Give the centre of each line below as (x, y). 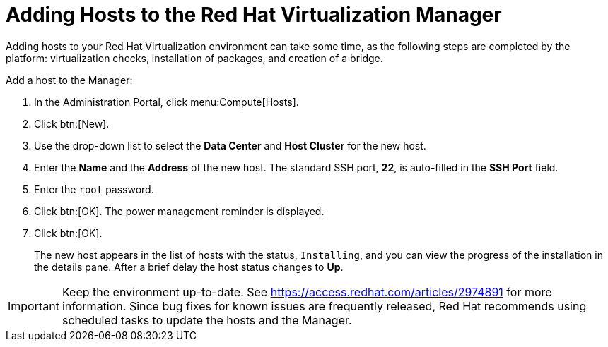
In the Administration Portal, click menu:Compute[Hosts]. (166, 102)
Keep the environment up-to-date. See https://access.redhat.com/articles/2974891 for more (307, 292)
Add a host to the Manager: (69, 80)
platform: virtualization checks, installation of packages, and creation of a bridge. (194, 58)
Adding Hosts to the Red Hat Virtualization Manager (254, 15)
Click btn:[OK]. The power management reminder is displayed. (179, 211)
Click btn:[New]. (72, 123)
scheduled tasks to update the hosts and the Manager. (207, 320)
